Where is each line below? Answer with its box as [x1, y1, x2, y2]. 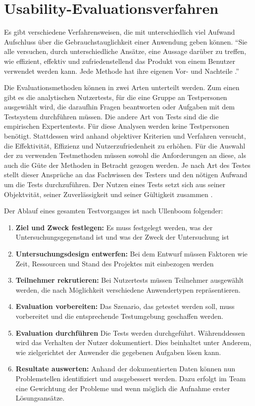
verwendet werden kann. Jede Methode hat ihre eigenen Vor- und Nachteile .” [4, 65, 239, 76]
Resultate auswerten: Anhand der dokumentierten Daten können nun [15, 363, 235, 374]
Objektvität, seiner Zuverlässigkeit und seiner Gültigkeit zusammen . [4, 189, 213, 199]
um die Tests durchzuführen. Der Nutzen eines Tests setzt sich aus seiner [4, 179, 226, 190]
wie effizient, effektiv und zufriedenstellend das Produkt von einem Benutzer [4, 55, 235, 66]
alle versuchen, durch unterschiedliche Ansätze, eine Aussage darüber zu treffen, [4, 46, 247, 56]
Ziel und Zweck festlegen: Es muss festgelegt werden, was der [15, 222, 213, 232]
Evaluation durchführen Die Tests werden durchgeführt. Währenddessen [15, 327, 245, 338]
